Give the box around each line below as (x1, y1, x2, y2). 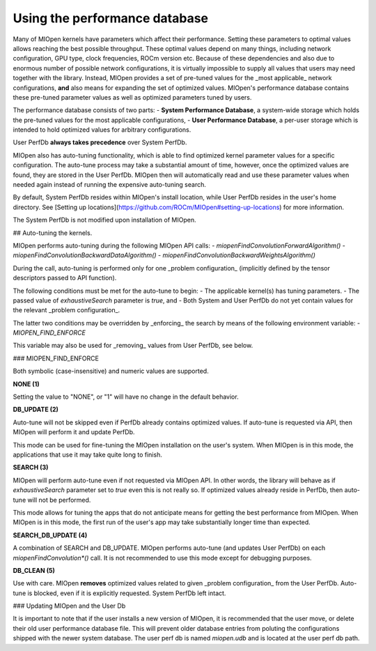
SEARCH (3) (13, 464, 49, 472)
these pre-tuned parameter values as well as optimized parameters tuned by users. (13, 93, 252, 101)
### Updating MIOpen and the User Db (13, 602, 126, 610)
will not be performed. (27, 496, 91, 504)
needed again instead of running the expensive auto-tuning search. (13, 181, 207, 189)
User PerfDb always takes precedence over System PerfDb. (13, 138, 187, 146)
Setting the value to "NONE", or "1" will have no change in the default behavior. (13, 392, 240, 401)
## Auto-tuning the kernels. (13, 229, 93, 237)
